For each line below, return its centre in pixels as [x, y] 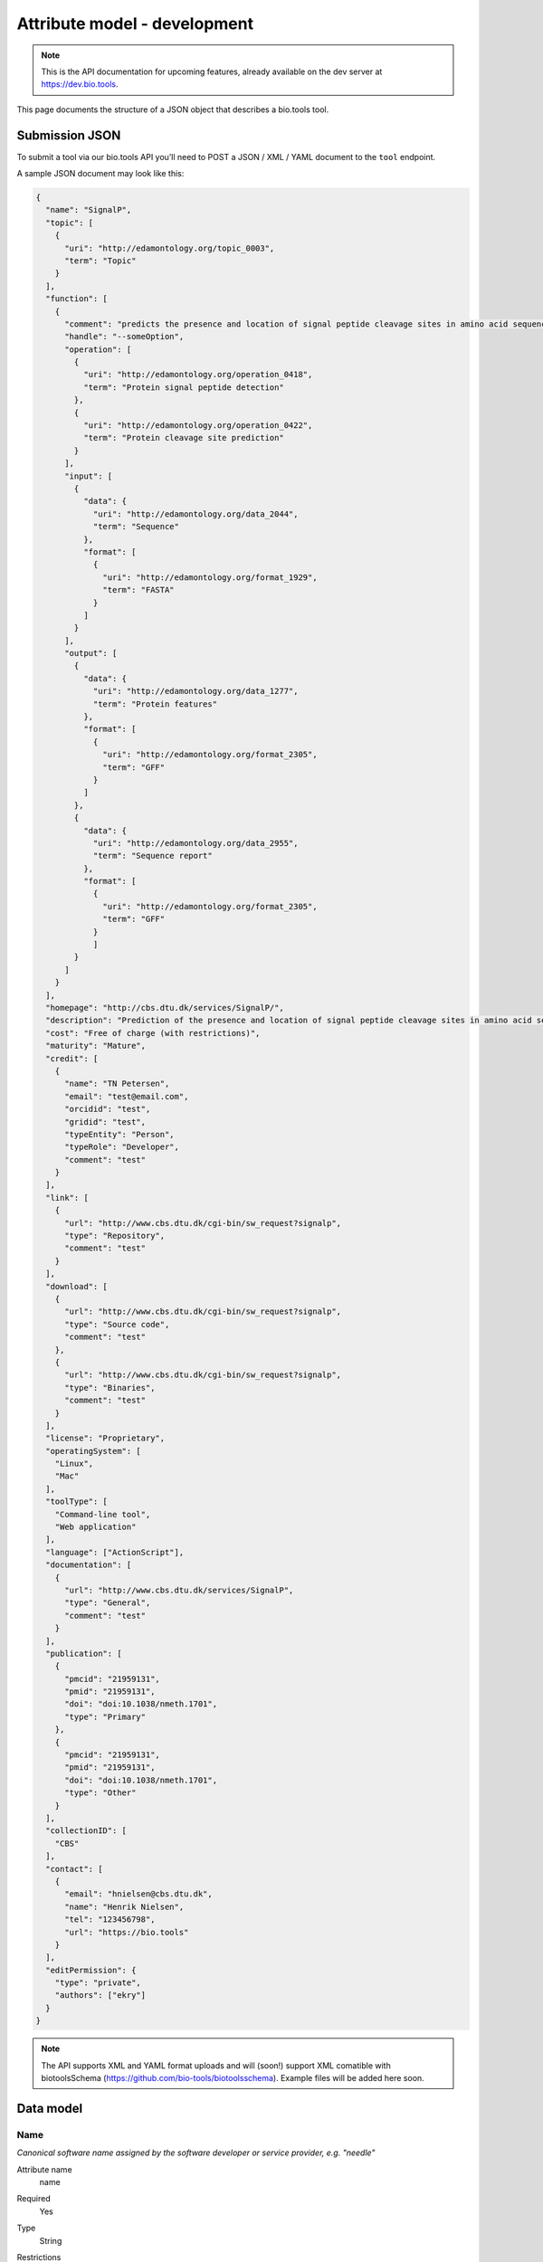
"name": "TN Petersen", [117, 1084]
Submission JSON [69, 135]
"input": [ [89, 476]
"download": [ [77, 1286]
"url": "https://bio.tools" [127, 1932]
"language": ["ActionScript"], [115, 1552]
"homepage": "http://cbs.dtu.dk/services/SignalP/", [165, 1007]
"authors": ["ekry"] [100, 1996]
